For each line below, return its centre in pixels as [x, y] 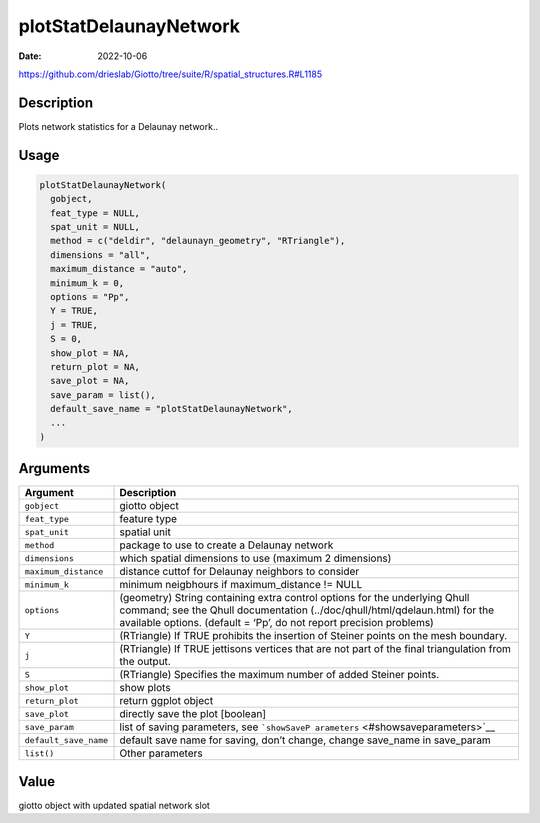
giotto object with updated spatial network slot [114, 805]
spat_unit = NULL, [95, 227]
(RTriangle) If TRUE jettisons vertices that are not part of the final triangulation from [315, 649]
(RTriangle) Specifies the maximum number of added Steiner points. [279, 675]
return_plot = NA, [95, 366]
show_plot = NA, [90, 353]
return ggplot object [166, 701]
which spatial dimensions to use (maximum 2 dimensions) [255, 558]
